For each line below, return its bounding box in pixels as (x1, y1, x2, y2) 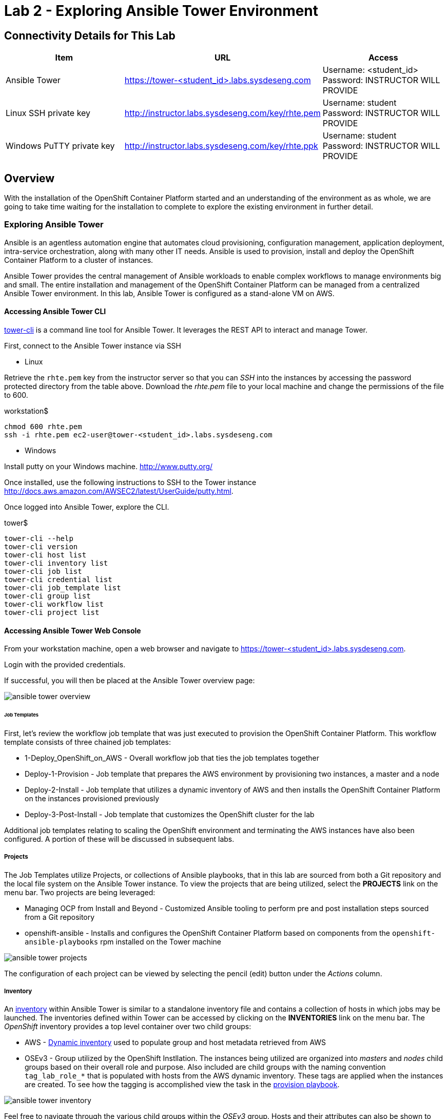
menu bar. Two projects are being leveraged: (4, 888, 155, 897)
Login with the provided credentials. (4, 660, 126, 669)
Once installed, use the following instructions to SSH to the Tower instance (4, 477, 257, 487)
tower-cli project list (4, 608, 100, 616)
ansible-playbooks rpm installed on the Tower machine (25, 937, 221, 946)
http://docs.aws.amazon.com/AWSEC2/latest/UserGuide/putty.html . (4, 486, 233, 495)
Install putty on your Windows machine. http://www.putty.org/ (4, 461, 213, 471)
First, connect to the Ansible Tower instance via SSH (4, 341, 182, 350)
